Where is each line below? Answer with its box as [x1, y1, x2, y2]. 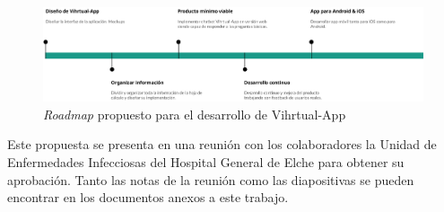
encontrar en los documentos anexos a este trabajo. [7, 188, 289, 207]
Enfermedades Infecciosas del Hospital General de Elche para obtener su [7, 153, 405, 172]
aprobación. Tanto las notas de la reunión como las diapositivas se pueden [7, 170, 414, 189]
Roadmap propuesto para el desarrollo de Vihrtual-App [43, 104, 346, 123]
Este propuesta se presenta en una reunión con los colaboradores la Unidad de [7, 135, 437, 154]
